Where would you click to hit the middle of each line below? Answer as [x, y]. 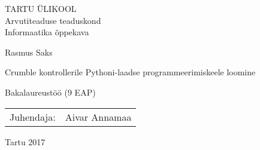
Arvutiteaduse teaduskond [53, 20]
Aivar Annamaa [98, 117]
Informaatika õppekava [47, 32]
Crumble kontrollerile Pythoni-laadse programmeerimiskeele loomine [130, 72]
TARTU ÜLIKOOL [41, 8]
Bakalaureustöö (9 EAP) [50, 92]
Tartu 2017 [25, 141]
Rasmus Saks [29, 52]
